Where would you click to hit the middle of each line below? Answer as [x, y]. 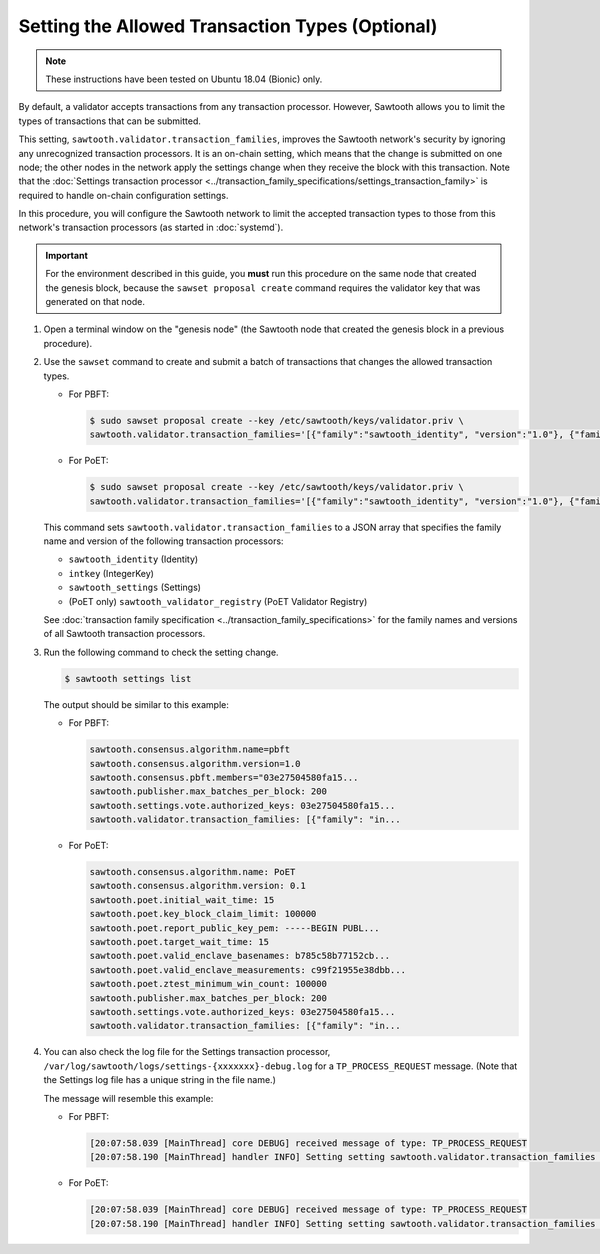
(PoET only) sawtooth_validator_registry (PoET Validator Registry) [218, 601]
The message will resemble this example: [128, 1098]
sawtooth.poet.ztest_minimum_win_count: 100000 [208, 984]
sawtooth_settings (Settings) [135, 587]
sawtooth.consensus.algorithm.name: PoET [192, 872]
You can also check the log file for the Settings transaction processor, [187, 1052]
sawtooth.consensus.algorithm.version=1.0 [195, 763]
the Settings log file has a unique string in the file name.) [160, 1080]
